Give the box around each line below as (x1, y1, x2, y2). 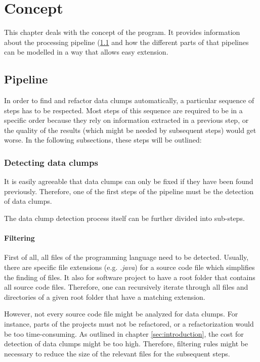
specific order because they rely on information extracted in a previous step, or (4, 115, 249, 125)
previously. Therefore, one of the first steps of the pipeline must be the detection (4, 186, 254, 196)
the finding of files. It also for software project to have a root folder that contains (4, 271, 255, 282)
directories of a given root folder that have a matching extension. (4, 291, 205, 302)
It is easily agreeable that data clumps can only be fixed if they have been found (4, 176, 253, 187)
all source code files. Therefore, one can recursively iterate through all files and (4, 282, 248, 292)
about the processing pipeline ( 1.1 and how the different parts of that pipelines (4, 36, 249, 47)
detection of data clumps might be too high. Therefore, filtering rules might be (4, 338, 248, 349)
